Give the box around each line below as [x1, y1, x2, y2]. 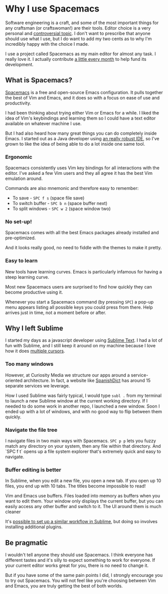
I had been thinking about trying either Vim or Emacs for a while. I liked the [5, 110, 159, 116]
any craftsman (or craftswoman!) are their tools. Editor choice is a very [5, 25, 151, 31]
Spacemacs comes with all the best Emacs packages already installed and [5, 230, 159, 236]
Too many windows [5, 360, 54, 367]
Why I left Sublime [5, 324, 64, 333]
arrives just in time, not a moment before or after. [5, 310, 106, 316]
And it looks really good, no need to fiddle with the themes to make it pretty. [5, 245, 162, 251]
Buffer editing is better [5, 466, 62, 473]
